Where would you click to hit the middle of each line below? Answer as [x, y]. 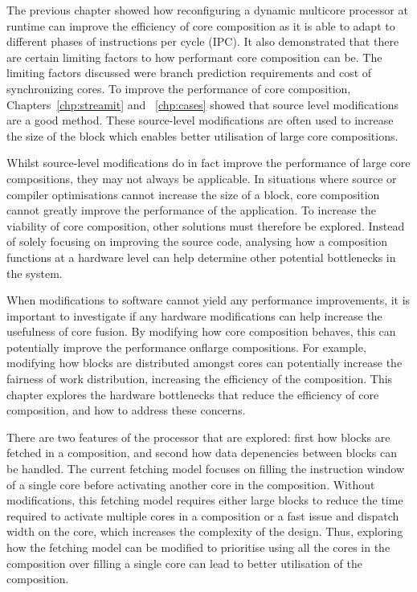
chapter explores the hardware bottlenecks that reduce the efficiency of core [193, 394]
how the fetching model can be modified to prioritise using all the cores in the [198, 547]
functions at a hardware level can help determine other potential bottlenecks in [201, 257]
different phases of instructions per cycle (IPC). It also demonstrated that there [203, 41]
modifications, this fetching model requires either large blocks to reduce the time [205, 500]
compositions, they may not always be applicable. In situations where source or [202, 178]
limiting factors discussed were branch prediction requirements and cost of [189, 73]
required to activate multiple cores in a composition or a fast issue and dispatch [203, 515]
